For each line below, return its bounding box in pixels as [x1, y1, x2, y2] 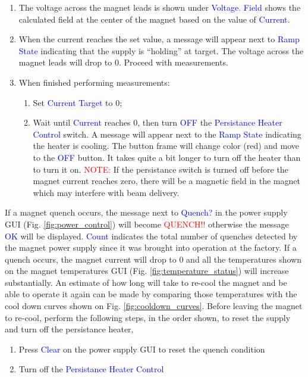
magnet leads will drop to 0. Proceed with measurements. [18, 56, 228, 68]
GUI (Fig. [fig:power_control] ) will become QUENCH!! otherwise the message [5, 217, 289, 230]
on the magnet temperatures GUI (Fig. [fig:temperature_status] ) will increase [5, 264, 289, 277]
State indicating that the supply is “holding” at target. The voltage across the [18, 44, 304, 57]
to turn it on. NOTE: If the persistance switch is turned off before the [33, 163, 288, 175]
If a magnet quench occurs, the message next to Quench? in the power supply [5, 206, 288, 219]
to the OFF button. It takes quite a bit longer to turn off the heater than [33, 151, 301, 163]
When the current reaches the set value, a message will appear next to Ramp [18, 33, 300, 45]
